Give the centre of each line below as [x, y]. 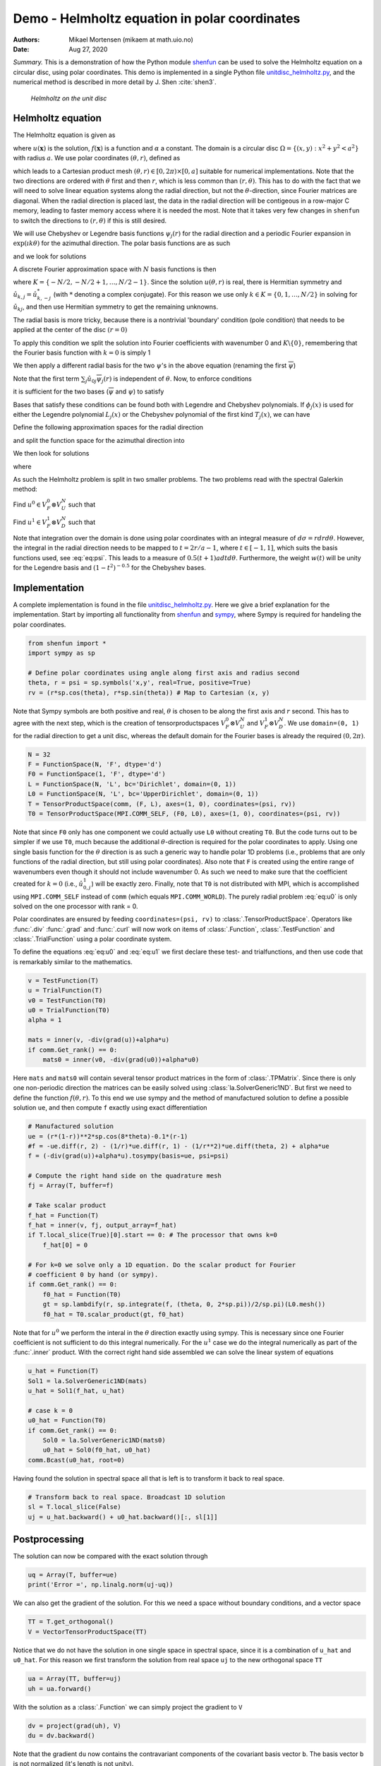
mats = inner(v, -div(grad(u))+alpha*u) [98, 1040]
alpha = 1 [45, 1020]
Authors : [26, 40]
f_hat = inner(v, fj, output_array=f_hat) [102, 1225]
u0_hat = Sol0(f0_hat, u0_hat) [97, 1450]
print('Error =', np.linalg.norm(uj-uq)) [101, 1585]
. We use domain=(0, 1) [322, 723]
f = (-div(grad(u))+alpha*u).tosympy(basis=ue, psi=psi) [128, 1156]
